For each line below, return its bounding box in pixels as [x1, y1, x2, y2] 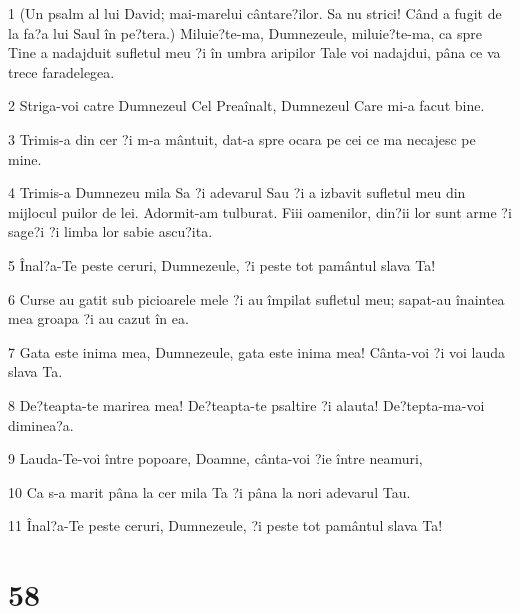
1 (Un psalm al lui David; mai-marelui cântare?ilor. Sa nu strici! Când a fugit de [8, 3, 502, 23]
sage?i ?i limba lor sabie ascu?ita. [8, 221, 213, 242]
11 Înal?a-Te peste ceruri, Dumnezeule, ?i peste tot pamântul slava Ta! [8, 515, 443, 536]
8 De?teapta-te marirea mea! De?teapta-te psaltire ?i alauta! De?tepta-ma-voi [8, 394, 485, 415]
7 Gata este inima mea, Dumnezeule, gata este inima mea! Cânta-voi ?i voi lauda [8, 341, 505, 362]
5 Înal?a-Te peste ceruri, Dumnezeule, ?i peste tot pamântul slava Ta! [8, 254, 436, 275]
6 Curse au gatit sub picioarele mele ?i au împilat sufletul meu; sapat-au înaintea [8, 288, 505, 309]
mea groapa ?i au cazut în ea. [8, 308, 189, 329]
